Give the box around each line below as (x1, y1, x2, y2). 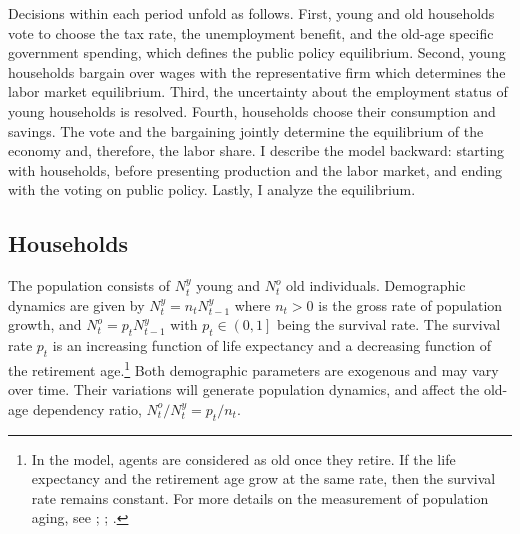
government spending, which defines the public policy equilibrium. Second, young (8, 42, 506, 63)
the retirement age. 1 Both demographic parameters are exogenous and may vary (8, 356, 499, 380)
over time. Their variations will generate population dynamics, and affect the (8, 379, 480, 400)
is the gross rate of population (318, 294, 503, 315)
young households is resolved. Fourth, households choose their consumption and (8, 100, 496, 121)
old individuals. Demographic (286, 275, 466, 296)
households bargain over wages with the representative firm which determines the (8, 61, 506, 82)
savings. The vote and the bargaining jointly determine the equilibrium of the (8, 120, 484, 141)
